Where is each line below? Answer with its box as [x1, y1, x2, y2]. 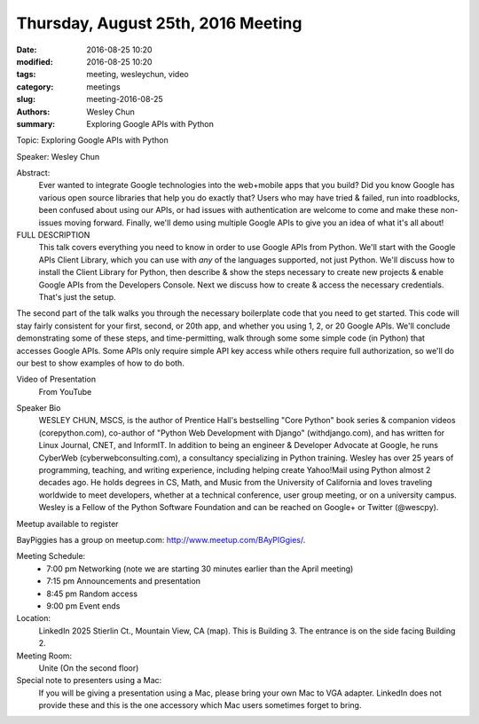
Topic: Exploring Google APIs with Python [16, 135, 169, 146]
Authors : [16, 106, 51, 117]
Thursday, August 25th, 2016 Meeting [16, 13, 302, 33]
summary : [16, 118, 56, 129]
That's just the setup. [38, 291, 116, 302]
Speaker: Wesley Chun [16, 151, 100, 161]
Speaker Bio [16, 403, 61, 413]
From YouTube [38, 386, 92, 397]
